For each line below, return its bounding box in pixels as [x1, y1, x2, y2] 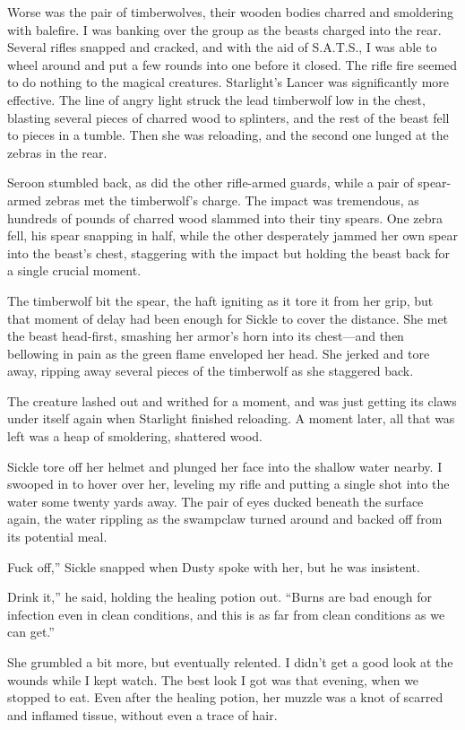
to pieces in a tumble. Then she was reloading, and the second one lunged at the [7, 126, 449, 144]
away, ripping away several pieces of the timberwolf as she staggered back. [7, 361, 414, 380]
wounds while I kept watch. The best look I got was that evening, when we [7, 670, 419, 689]
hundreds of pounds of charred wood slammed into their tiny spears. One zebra [7, 208, 443, 227]
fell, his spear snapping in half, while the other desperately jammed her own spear [7, 226, 459, 245]
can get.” [7, 622, 55, 641]
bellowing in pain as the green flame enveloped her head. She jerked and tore [7, 343, 430, 362]
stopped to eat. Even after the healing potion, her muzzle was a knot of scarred [7, 688, 443, 707]
